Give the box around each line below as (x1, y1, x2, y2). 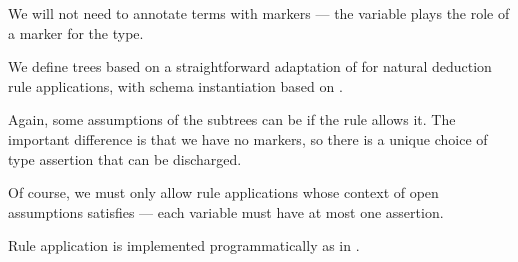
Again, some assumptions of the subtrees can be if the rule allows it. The (8, 109, 456, 130)
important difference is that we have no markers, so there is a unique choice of (8, 128, 488, 149)
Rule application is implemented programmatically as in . (8, 235, 360, 256)
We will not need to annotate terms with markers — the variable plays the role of (8, 3, 510, 23)
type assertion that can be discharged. (8, 148, 242, 169)
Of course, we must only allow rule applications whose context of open (8, 182, 439, 203)
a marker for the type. (8, 22, 144, 43)
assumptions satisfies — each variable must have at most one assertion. (8, 201, 444, 222)
